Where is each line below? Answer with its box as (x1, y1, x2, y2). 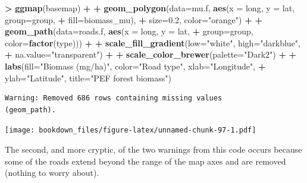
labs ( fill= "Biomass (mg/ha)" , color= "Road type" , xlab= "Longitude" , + (5, 59, 266, 72)
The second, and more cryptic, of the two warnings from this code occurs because (5, 143, 302, 155)
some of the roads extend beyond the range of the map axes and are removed (5, 154, 286, 167)
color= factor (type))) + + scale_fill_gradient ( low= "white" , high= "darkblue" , (5, 36, 301, 49)
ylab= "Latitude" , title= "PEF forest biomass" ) (5, 71, 171, 84)
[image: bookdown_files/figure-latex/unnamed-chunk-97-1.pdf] (5, 126, 256, 135)
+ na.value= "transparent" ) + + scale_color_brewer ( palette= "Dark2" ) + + (5, 48, 297, 61)
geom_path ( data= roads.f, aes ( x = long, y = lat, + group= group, (5, 25, 253, 37)
